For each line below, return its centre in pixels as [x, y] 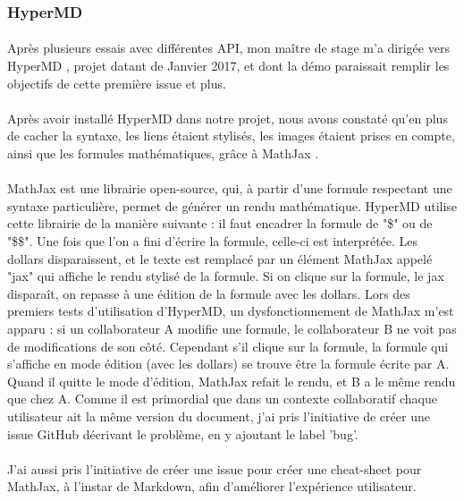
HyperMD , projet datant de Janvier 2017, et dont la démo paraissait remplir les [228, 66]
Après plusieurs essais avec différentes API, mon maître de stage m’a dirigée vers [228, 48]
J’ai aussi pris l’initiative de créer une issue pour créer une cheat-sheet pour [215, 468]
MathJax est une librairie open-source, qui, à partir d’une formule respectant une [230, 188]
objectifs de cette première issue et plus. [117, 83]
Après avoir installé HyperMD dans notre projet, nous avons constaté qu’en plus [228, 118]
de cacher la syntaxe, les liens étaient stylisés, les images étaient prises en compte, [231, 136]
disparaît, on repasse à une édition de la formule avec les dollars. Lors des [209, 293]
